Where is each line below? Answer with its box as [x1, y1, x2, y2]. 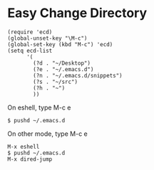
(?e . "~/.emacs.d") [33, 65, 94, 73]
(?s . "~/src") [33, 78, 78, 85]
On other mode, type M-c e [7, 129, 88, 138]
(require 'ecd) [7, 28, 53, 36]
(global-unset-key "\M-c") [7, 34, 88, 42]
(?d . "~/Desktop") [33, 59, 91, 67]
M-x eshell [7, 143, 40, 150]
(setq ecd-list [7, 47, 53, 54]
